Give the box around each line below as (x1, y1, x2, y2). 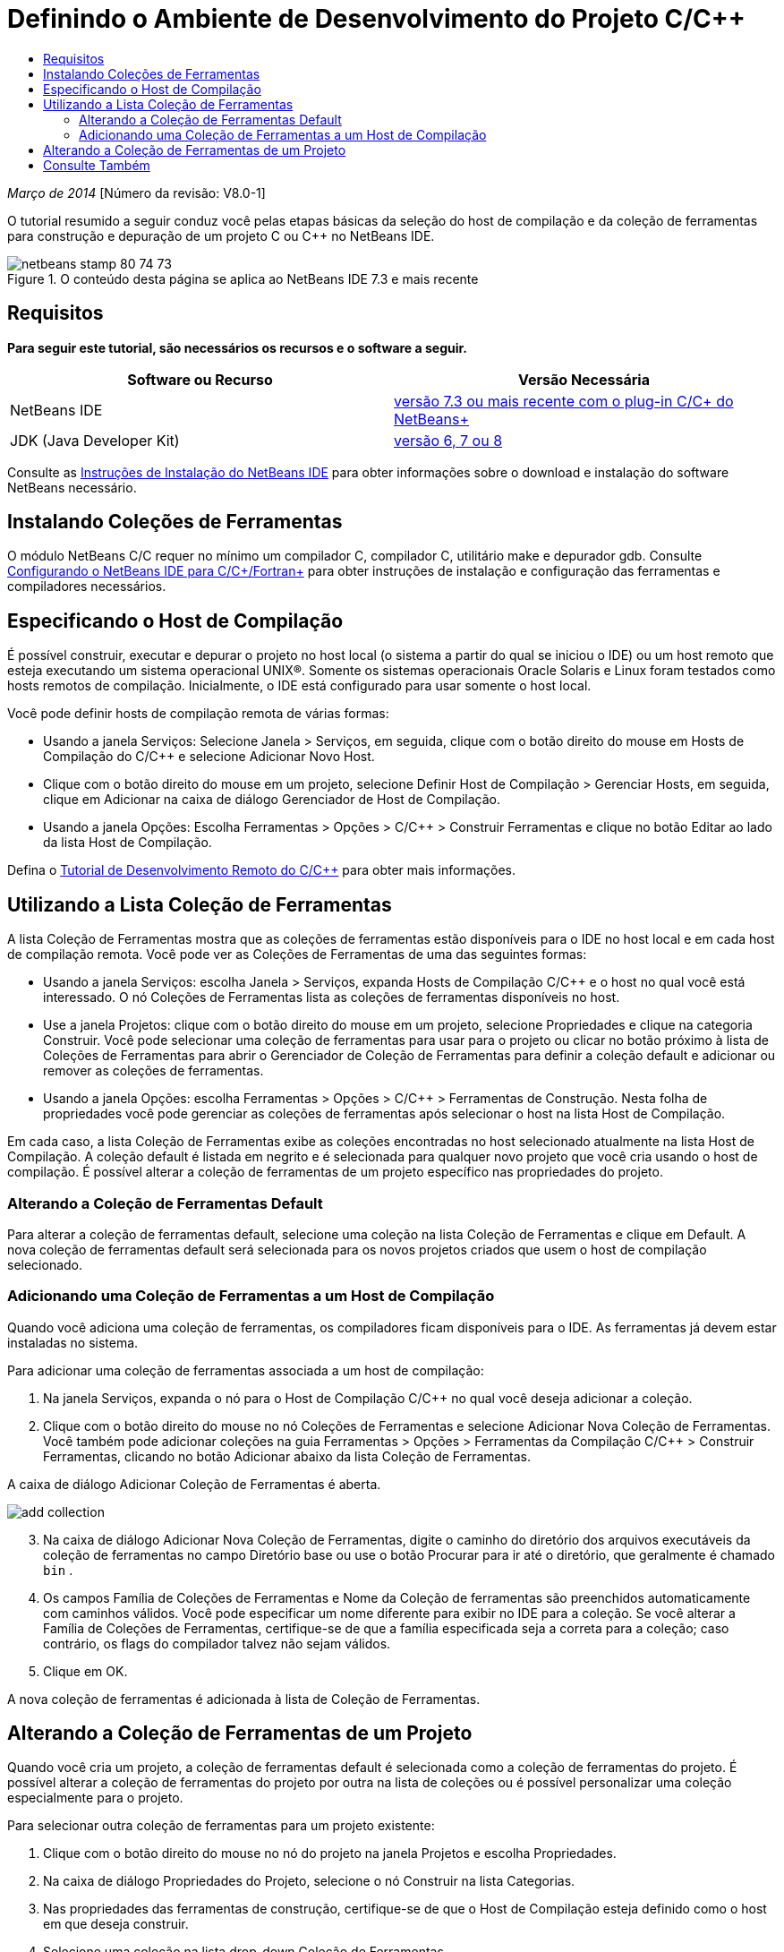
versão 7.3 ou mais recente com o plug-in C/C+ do (394, 391, 734, 410)
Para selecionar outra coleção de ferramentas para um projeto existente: (7, 1818, 435, 1834)
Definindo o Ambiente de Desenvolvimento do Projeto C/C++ (7, 4, 746, 34)
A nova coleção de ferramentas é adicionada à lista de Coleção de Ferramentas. (7, 1691, 481, 1707)
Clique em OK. (43, 1663, 128, 1679)
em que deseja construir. (43, 1916, 189, 1932)
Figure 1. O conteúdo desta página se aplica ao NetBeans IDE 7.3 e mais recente (7, 270, 479, 287)
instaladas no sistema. (7, 1334, 139, 1350)
